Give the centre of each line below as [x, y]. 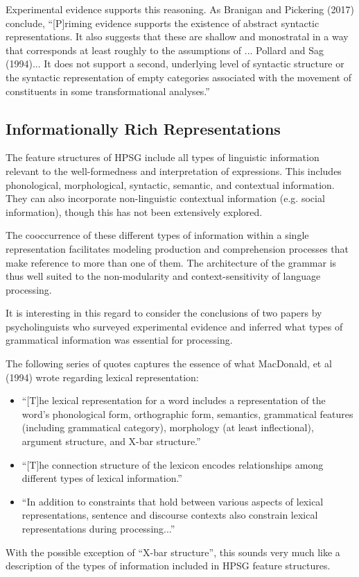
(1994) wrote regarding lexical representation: [102, 377]
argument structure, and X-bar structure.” [111, 441]
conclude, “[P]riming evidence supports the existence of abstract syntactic [163, 23]
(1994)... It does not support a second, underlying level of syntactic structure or [175, 64]
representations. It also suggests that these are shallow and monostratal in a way [177, 36]
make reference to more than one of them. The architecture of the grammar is [171, 262]
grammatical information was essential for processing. [119, 340]
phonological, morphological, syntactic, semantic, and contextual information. [170, 184]
